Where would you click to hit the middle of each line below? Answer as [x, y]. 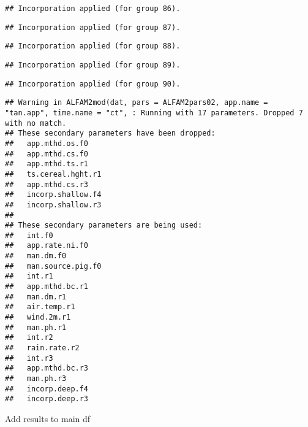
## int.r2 [29, 338]
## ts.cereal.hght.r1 [53, 174]
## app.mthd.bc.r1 [47, 287]
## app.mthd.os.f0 [47, 143]
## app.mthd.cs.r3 [47, 184]
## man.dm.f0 [36, 256]
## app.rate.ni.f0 [47, 246]
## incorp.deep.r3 [47, 399]
